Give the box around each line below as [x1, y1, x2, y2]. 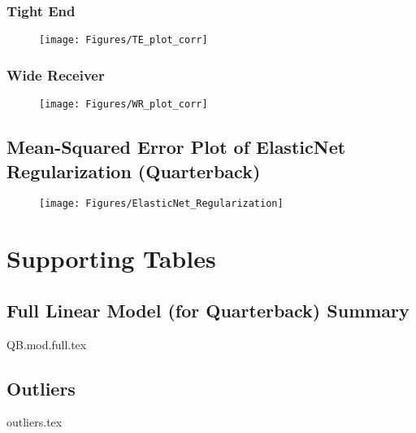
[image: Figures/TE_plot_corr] [39, 34, 208, 46]
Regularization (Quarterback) [6, 158, 261, 183]
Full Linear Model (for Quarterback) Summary [6, 297, 409, 322]
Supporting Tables [6, 242, 216, 275]
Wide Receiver [6, 64, 105, 85]
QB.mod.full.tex [6, 335, 87, 352]
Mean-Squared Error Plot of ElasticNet [6, 134, 346, 160]
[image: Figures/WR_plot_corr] [39, 98, 208, 111]
